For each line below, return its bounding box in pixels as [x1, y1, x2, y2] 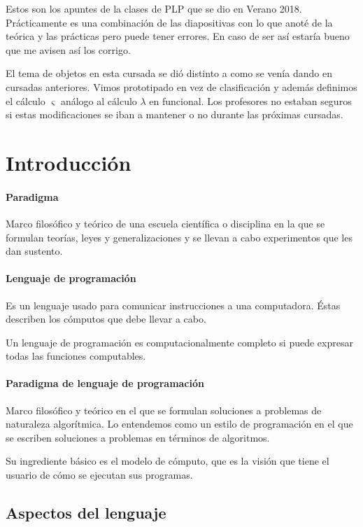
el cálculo [6, 93, 45, 108]
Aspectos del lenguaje [6, 502, 166, 524]
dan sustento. [6, 244, 63, 258]
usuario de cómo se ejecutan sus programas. [6, 468, 193, 482]
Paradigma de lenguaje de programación [6, 376, 204, 391]
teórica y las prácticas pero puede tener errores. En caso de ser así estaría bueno [6, 29, 350, 43]
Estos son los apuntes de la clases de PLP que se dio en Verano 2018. [6, 1, 302, 15]
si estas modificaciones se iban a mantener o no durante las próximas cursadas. [6, 107, 343, 122]
